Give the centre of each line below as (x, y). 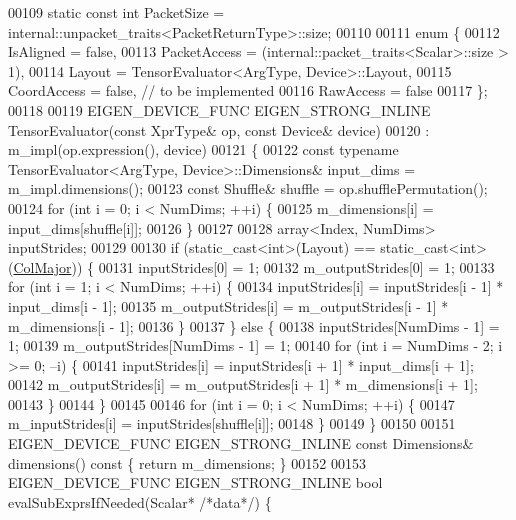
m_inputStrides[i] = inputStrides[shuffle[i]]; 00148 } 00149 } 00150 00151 (232, 423)
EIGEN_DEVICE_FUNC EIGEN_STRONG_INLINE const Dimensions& (241, 443)
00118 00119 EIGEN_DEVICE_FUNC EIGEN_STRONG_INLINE (219, 109)
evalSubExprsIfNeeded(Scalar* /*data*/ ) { (140, 501)
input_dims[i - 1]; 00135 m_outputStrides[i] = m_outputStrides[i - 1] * (228, 305)
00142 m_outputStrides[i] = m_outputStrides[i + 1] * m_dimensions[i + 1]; (243, 384)
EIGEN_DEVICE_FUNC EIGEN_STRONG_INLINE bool (195, 482)
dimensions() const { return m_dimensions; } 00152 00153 (187, 462)
